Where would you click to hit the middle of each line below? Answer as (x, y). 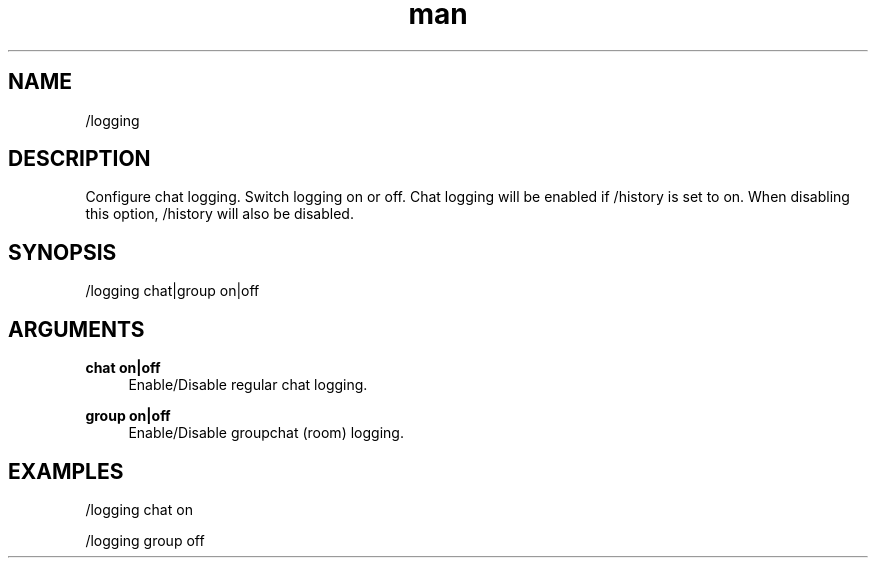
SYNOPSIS (62, 252)
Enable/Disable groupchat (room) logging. (266, 433)
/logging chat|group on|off (172, 291)
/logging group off (145, 540)
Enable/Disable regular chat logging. (248, 385)
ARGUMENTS (76, 329)
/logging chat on (139, 509)
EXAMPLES (66, 471)
